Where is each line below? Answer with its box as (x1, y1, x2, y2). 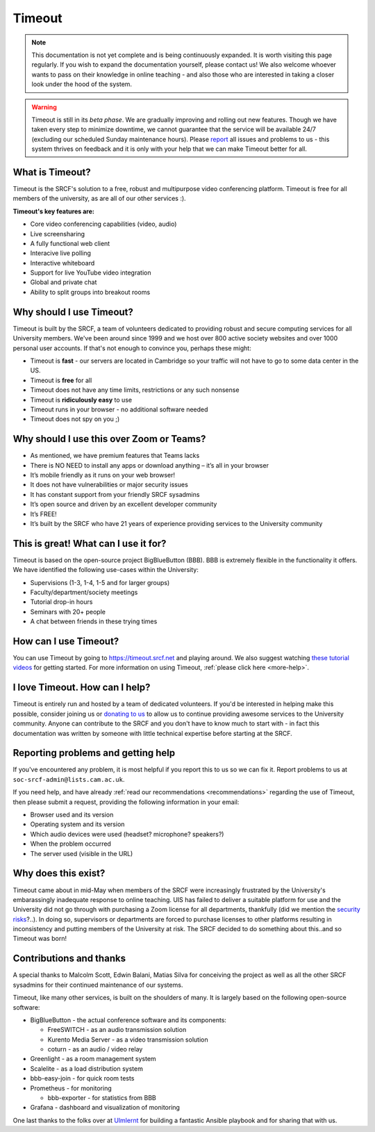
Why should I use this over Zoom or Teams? (12, 433, 206, 445)
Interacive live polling (30, 249, 92, 257)
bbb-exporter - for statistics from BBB (47, 1094, 156, 1102)
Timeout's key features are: (12, 207, 95, 215)
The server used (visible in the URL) (30, 849, 133, 858)
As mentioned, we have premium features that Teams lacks (30, 452, 200, 460)
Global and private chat (30, 278, 97, 286)
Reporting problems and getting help (12, 747, 176, 759)
